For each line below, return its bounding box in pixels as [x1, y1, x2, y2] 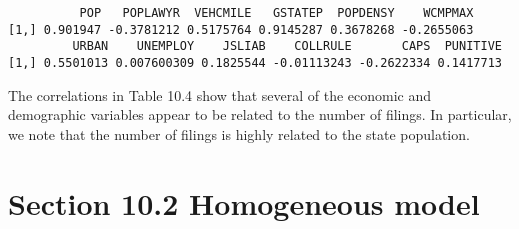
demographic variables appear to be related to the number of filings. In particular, [8, 104, 512, 125]
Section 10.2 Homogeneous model [8, 182, 480, 223]
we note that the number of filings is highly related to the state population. [8, 123, 470, 144]
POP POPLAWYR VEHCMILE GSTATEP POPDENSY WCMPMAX [79, 6, 474, 20]
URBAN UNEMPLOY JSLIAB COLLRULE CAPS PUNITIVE [72, 39, 502, 54]
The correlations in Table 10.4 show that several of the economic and [8, 84, 432, 105]
